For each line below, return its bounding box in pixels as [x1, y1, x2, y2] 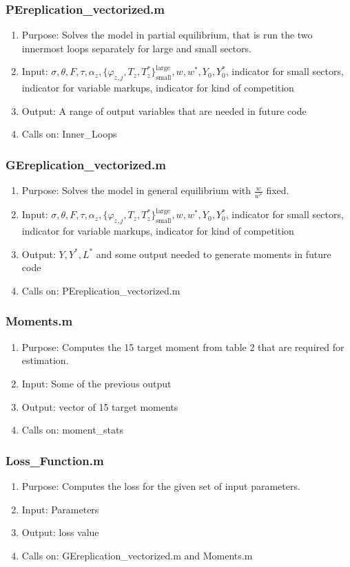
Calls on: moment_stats [21, 422, 124, 437]
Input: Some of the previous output [21, 376, 172, 390]
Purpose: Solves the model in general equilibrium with [21, 183, 251, 197]
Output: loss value [21, 525, 99, 539]
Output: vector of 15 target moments [21, 399, 178, 414]
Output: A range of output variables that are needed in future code [21, 103, 307, 118]
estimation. [21, 353, 69, 367]
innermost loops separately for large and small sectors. [21, 41, 251, 55]
